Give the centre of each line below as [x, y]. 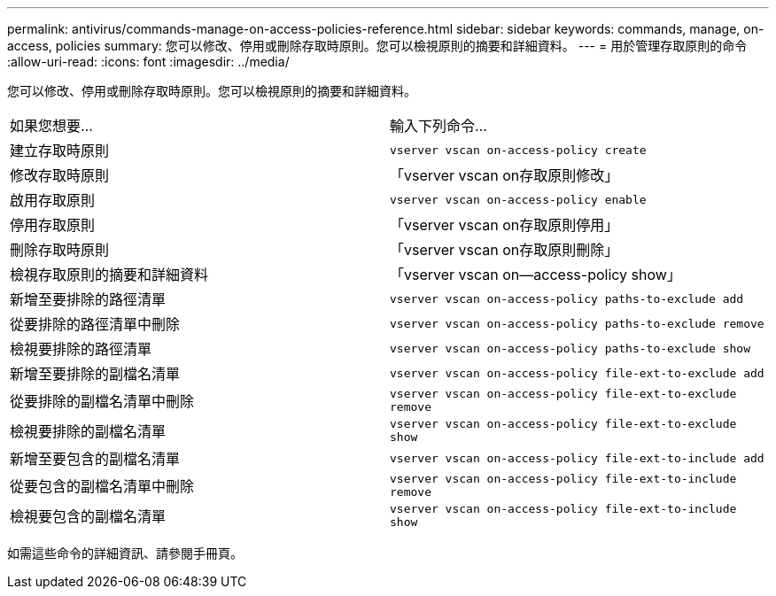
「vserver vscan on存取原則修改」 [504, 175]
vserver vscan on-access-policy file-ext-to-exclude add [577, 373]
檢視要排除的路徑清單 [81, 349]
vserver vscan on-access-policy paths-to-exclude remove [577, 323]
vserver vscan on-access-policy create [518, 150]
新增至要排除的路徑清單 [88, 299]
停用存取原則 [53, 225]
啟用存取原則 [53, 200]
